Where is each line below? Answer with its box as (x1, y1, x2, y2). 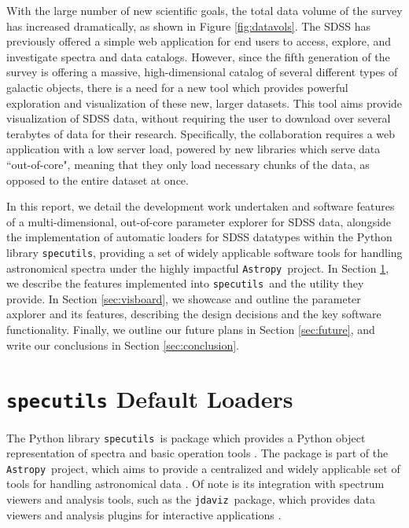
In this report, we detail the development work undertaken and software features (6, 198, 395, 214)
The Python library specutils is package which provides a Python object (6, 429, 366, 445)
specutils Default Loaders (6, 383, 293, 415)
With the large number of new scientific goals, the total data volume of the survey (6, 2, 403, 18)
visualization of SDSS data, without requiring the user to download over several (6, 110, 391, 126)
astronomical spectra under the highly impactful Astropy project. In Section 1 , (6, 259, 389, 276)
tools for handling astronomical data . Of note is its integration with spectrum (6, 475, 385, 492)
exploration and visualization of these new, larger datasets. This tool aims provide (6, 94, 403, 111)
